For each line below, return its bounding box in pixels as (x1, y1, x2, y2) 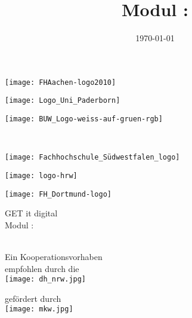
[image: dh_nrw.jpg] (5, 275, 86, 284)
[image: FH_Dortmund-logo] (5, 189, 112, 198)
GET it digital (5, 207, 58, 219)
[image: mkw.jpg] (5, 305, 73, 314)
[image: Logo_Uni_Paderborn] (5, 96, 120, 105)
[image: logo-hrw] (5, 171, 78, 180)
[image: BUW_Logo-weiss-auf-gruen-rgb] (5, 115, 163, 124)
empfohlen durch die (5, 262, 79, 274)
